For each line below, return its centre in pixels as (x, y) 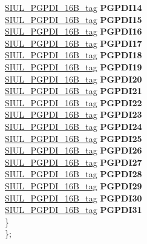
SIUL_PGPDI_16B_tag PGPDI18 (73, 55)
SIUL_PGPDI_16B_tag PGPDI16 (73, 31)
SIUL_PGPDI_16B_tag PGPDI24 (73, 126)
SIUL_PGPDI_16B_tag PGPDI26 (73, 150)
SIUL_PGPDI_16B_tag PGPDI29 (73, 185)
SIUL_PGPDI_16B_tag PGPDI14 (73, 7)
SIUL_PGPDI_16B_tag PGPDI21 (73, 91)
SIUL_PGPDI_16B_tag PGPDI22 (73, 102)
